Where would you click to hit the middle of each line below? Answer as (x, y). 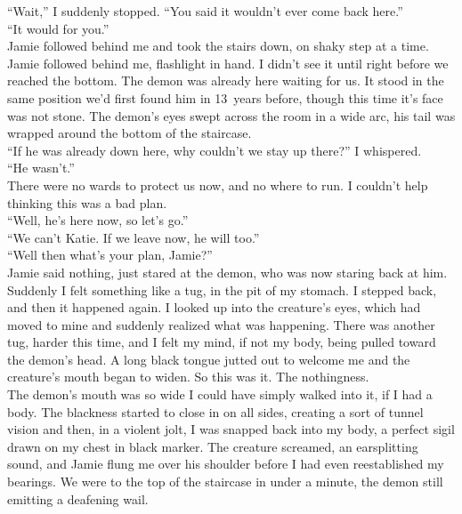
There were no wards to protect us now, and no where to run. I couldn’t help (218, 185)
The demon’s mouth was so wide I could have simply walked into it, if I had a (220, 394)
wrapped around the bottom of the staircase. (130, 133)
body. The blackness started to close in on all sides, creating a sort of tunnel (215, 411)
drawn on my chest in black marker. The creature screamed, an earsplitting (213, 446)
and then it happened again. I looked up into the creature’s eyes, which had (214, 307)
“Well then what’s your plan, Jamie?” (110, 255)
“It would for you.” (58, 28)
